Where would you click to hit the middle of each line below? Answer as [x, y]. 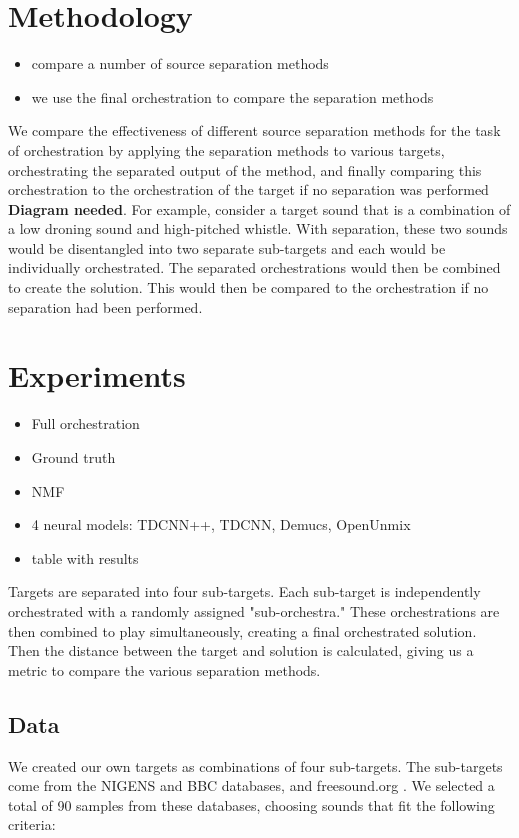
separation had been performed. [105, 306]
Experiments [97, 375]
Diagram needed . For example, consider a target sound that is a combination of [259, 208]
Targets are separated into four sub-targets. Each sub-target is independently [244, 591]
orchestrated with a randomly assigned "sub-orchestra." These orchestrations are [254, 610]
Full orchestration [85, 423]
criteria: [32, 824]
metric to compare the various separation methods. [164, 669]
